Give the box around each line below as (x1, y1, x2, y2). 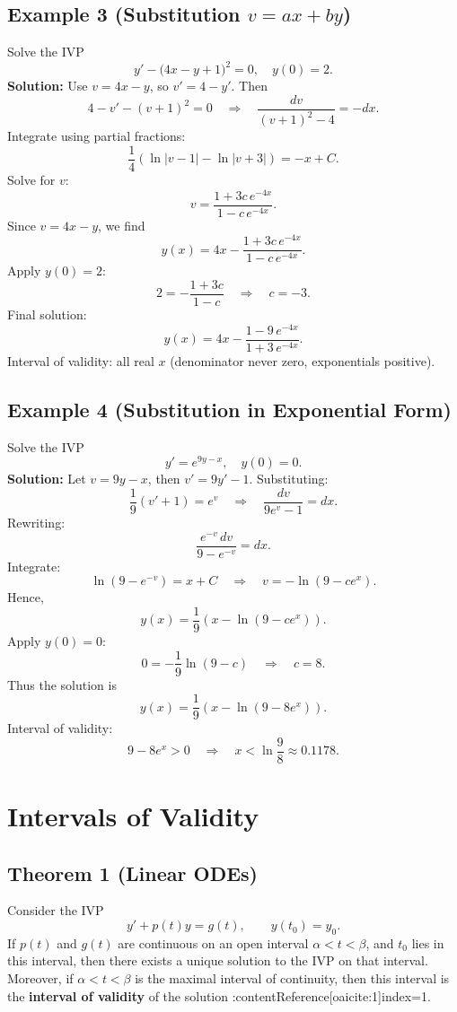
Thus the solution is (7, 675, 117, 694)
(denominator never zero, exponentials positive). (170, 351, 435, 370)
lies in (411, 933, 444, 952)
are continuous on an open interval (118, 933, 309, 952)
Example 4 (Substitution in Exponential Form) (7, 395, 452, 423)
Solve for (7, 170, 56, 188)
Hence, (7, 588, 44, 606)
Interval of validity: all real (7, 351, 154, 370)
